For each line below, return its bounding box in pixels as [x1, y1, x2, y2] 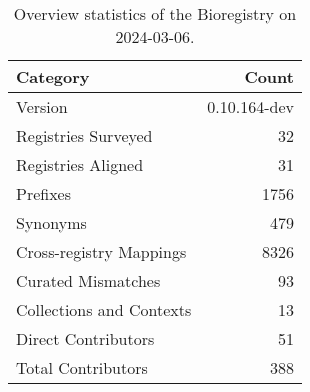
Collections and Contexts [16, 298, 192, 321]
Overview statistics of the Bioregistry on [13, 2, 297, 25]
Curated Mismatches [16, 269, 161, 292]
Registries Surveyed [16, 124, 153, 147]
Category [16, 65, 90, 88]
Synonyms [16, 211, 87, 234]
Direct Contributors [16, 327, 155, 350]
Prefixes [16, 182, 72, 205]
